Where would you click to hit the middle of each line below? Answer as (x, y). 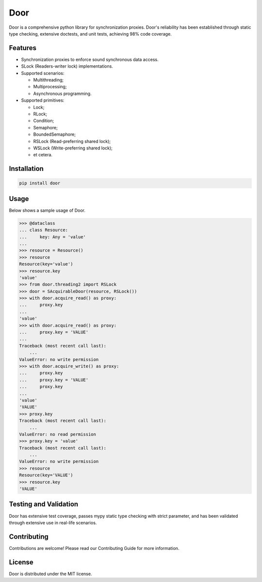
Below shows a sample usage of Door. (47, 210)
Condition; (44, 121)
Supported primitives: (43, 100)
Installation (26, 169)
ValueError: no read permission (58, 434)
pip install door (40, 183)
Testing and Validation (44, 504)
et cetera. (43, 155)
